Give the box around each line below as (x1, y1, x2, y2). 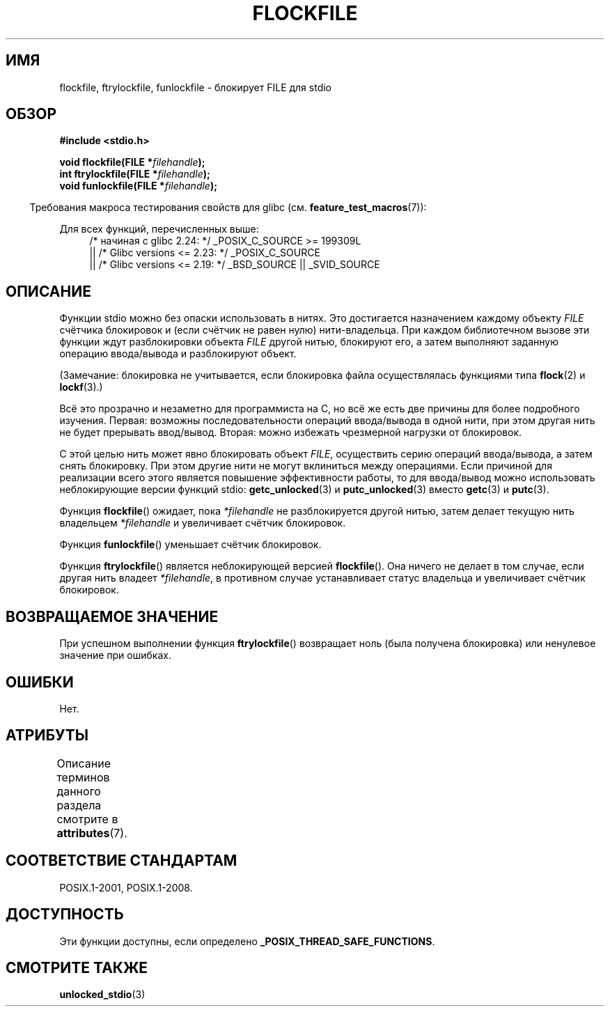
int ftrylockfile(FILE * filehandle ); (59, 168, 210, 180)
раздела (56, 797, 102, 812)
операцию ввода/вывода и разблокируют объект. (59, 348, 297, 360)
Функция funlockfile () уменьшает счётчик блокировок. (59, 538, 322, 551)
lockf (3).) (59, 381, 103, 394)
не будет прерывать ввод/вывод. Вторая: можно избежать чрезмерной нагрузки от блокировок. (59, 426, 522, 439)
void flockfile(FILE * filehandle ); (59, 156, 205, 169)
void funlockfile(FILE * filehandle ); (59, 180, 217, 192)
